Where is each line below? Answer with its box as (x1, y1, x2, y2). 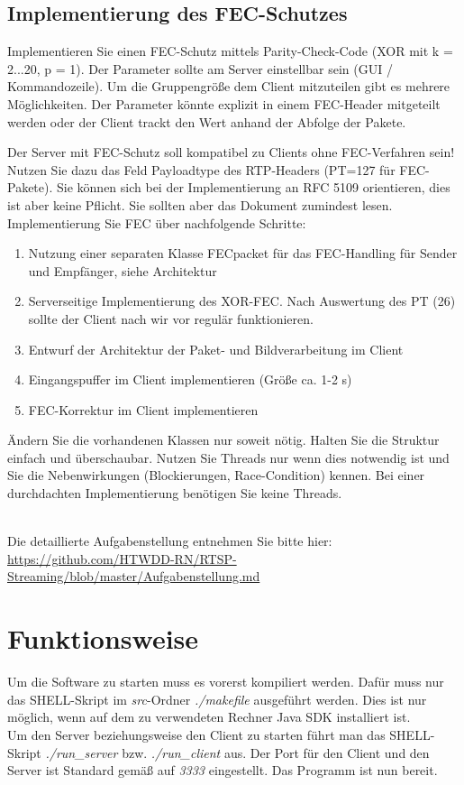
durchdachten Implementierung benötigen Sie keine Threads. (7, 484, 342, 503)
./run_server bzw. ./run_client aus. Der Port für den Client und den (45, 743, 430, 762)
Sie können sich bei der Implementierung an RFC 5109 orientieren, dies (57, 178, 450, 197)
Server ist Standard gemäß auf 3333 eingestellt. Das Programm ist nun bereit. (7, 761, 438, 780)
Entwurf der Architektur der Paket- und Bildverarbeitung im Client (28, 339, 404, 358)
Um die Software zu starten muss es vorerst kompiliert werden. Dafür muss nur (7, 672, 444, 691)
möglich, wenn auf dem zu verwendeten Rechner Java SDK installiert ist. (7, 707, 411, 726)
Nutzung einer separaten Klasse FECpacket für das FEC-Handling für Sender (28, 244, 458, 263)
